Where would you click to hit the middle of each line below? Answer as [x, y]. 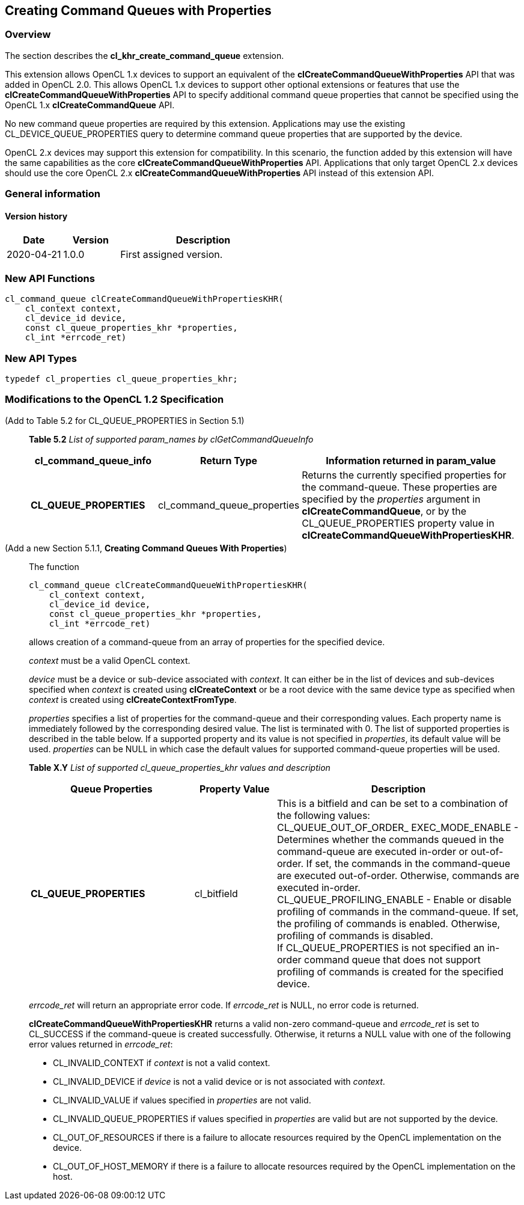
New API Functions [50, 278]
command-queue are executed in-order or [373, 851]
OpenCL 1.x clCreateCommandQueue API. [90, 105]
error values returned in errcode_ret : [101, 1044]
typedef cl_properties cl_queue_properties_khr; [121, 379]
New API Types [41, 358]
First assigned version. [172, 255]
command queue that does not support [392, 959]
